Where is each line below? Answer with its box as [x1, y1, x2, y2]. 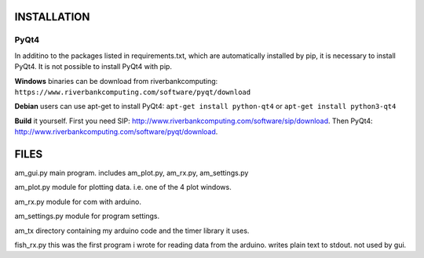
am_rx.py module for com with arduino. [14, 197, 141, 206]
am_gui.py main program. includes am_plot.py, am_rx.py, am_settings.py [14, 169, 249, 178]
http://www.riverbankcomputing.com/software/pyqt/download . [14, 127, 218, 136]
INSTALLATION [14, 10, 90, 24]
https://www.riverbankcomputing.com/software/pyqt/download [14, 87, 251, 96]
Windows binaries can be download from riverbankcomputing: [14, 76, 218, 85]
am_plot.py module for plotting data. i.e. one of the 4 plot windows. [14, 183, 232, 192]
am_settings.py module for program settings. [14, 212, 160, 221]
